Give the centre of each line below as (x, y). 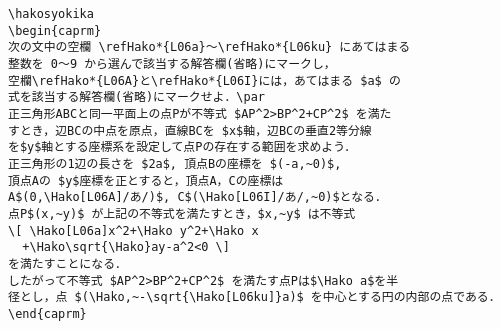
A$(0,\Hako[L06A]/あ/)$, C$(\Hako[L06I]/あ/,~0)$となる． (197, 197)
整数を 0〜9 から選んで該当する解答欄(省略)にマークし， (172, 63)
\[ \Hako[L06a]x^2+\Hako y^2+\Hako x (133, 230)
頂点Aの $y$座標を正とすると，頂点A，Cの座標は (146, 180)
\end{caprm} (47, 313)
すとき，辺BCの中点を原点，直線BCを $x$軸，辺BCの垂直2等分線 (190, 130)
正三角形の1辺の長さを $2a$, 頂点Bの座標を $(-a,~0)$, (175, 163)
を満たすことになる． (67, 263)
